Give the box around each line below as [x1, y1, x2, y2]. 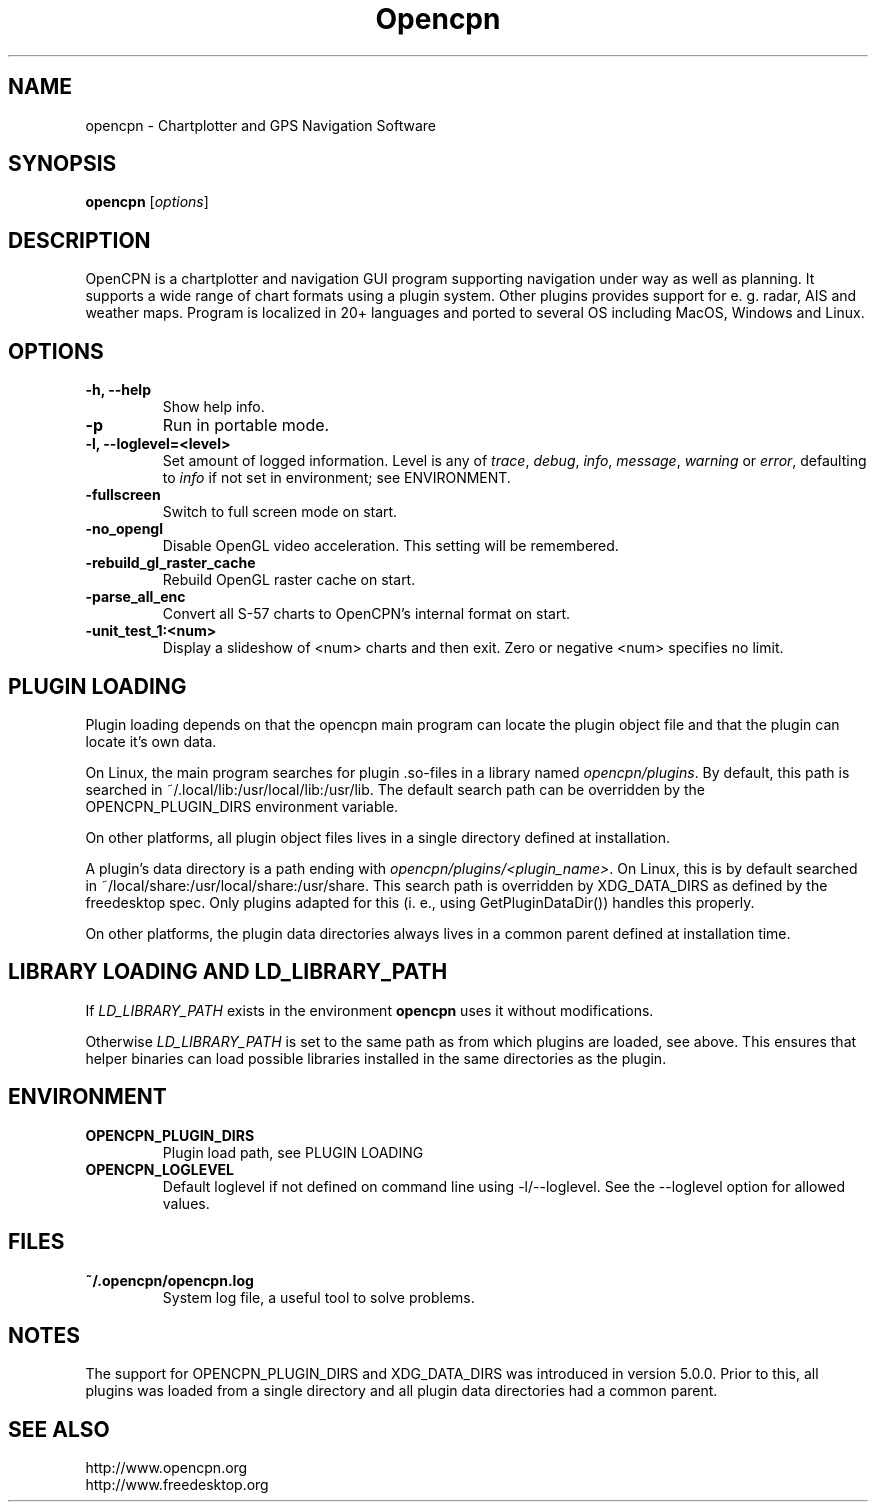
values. [162, 1194, 210, 1212]
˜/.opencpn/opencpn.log [85, 1271, 254, 1289]
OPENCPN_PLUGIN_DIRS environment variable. [85, 797, 399, 815]
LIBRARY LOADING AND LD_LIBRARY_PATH [8, 959, 448, 985]
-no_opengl [85, 520, 164, 538]
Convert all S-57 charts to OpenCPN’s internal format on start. [162, 605, 571, 623]
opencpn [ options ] [85, 193, 209, 211]
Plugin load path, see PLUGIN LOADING [162, 1143, 424, 1161]
